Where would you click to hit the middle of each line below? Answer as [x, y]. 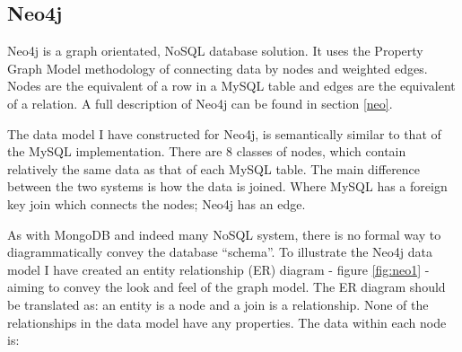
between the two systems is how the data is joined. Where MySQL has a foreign [227, 186]
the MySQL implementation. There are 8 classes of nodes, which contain [207, 151]
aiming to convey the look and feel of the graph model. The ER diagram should [227, 287]
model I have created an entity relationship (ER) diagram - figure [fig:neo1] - [218, 269]
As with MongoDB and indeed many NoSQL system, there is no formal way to [224, 234]
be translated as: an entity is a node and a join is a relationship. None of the [218, 304]
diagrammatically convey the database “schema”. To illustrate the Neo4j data [220, 252]
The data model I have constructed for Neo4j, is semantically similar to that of [224, 133]
